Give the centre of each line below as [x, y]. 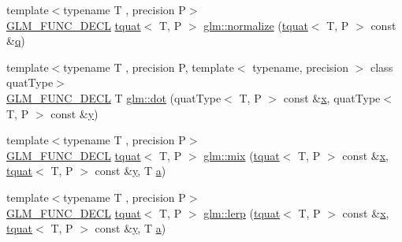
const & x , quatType [332, 97]
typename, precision [301, 67]
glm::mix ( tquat [242, 155]
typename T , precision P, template [149, 67]
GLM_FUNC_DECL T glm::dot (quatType [114, 97]
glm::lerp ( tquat [242, 212]
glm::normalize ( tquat [256, 25]
